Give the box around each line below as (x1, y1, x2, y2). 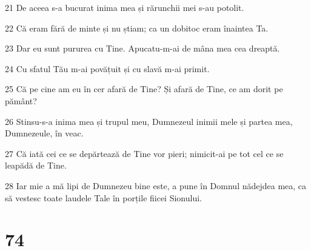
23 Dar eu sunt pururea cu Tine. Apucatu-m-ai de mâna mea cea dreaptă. (5, 42, 280, 55)
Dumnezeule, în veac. (5, 127, 84, 139)
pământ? (5, 94, 37, 107)
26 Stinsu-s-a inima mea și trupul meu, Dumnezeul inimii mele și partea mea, (5, 115, 293, 127)
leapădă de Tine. (5, 159, 67, 172)
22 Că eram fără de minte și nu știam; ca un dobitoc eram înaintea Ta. (5, 21, 269, 34)
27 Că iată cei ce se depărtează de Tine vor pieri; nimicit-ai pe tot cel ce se (5, 147, 284, 159)
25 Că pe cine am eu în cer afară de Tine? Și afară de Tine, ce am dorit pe (5, 82, 283, 95)
